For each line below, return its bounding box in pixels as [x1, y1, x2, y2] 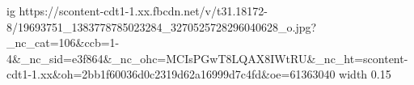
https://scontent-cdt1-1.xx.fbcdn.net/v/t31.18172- [19, 2, 268, 19]
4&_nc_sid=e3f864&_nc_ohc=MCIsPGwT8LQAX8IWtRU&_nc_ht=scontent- [6, 49, 408, 66]
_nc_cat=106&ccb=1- [6, 34, 120, 51]
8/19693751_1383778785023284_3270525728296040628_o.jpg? [6, 18, 317, 35]
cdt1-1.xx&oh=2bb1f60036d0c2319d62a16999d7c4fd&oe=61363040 [6, 66, 336, 83]
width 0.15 [339, 66, 391, 83]
